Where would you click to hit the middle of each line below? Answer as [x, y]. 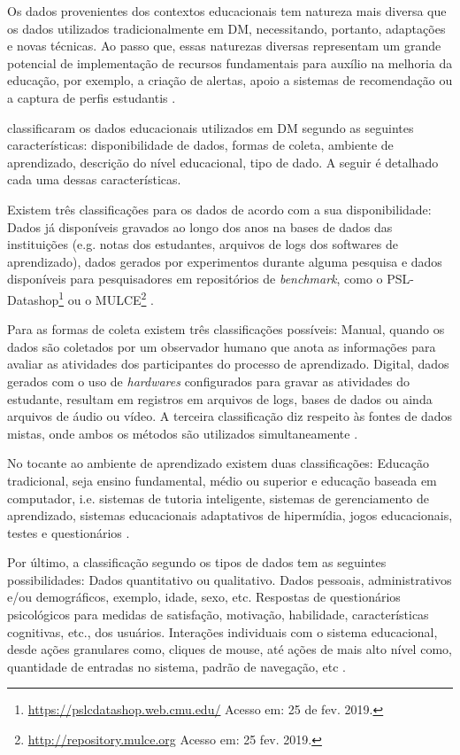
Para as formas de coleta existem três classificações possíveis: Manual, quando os [226, 329]
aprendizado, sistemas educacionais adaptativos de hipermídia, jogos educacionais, [230, 515]
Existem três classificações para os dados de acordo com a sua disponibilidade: [219, 209]
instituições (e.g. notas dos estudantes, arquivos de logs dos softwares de [203, 244]
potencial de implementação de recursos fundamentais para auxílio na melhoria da [230, 62]
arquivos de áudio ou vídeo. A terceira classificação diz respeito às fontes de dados [230, 416]
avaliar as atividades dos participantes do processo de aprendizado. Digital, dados [228, 364]
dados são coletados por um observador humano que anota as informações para [222, 346]
